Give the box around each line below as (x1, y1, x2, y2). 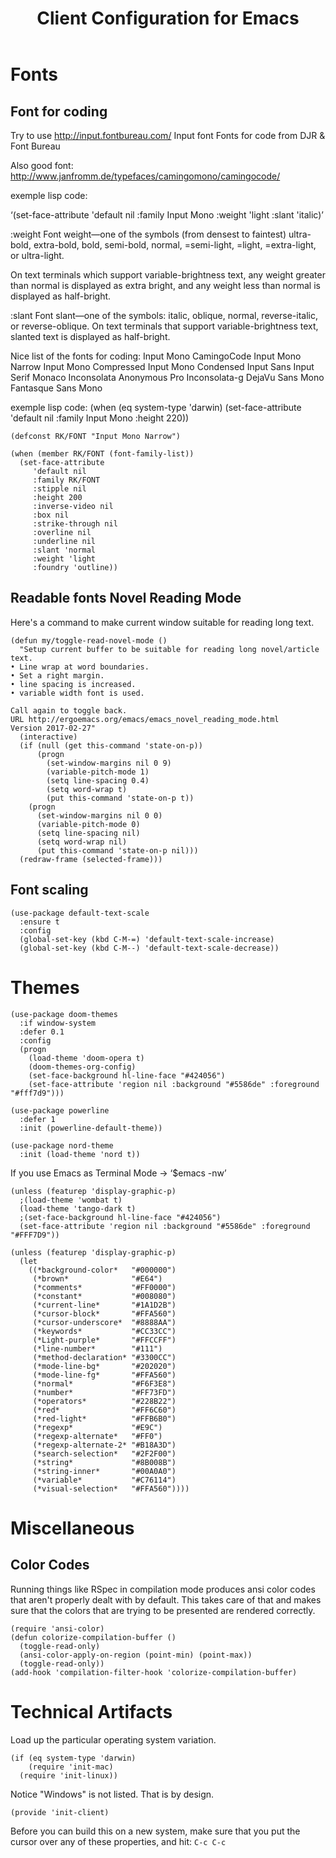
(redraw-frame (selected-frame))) (19, 854, 163, 864)
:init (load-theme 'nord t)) (19, 1149, 141, 1159)
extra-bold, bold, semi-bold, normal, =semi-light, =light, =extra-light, (33, 239, 317, 251)
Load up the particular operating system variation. (10, 1733, 217, 1746)
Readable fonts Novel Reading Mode (10, 590, 242, 607)
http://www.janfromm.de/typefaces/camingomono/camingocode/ (10, 170, 281, 182)
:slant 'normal (32, 545, 97, 555)
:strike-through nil (32, 519, 118, 529)
